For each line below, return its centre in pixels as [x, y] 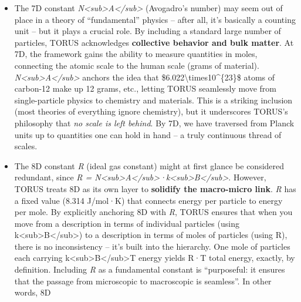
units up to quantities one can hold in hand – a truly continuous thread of [148, 134]
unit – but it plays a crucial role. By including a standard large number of [148, 31]
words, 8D [33, 292]
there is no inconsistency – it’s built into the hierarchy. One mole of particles [152, 246]
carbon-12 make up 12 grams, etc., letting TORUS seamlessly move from [146, 88]
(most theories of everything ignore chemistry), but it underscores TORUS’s [151, 111]
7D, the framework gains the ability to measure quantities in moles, [136, 54]
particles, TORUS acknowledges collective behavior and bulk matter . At [154, 42]
